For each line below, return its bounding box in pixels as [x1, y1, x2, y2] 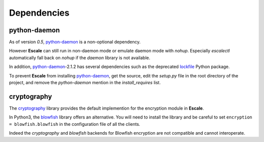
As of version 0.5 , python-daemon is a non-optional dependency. [9, 39, 141, 45]
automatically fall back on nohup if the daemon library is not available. [9, 54, 151, 61]
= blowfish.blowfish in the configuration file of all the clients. [9, 121, 140, 127]
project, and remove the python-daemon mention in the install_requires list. [9, 80, 161, 86]
